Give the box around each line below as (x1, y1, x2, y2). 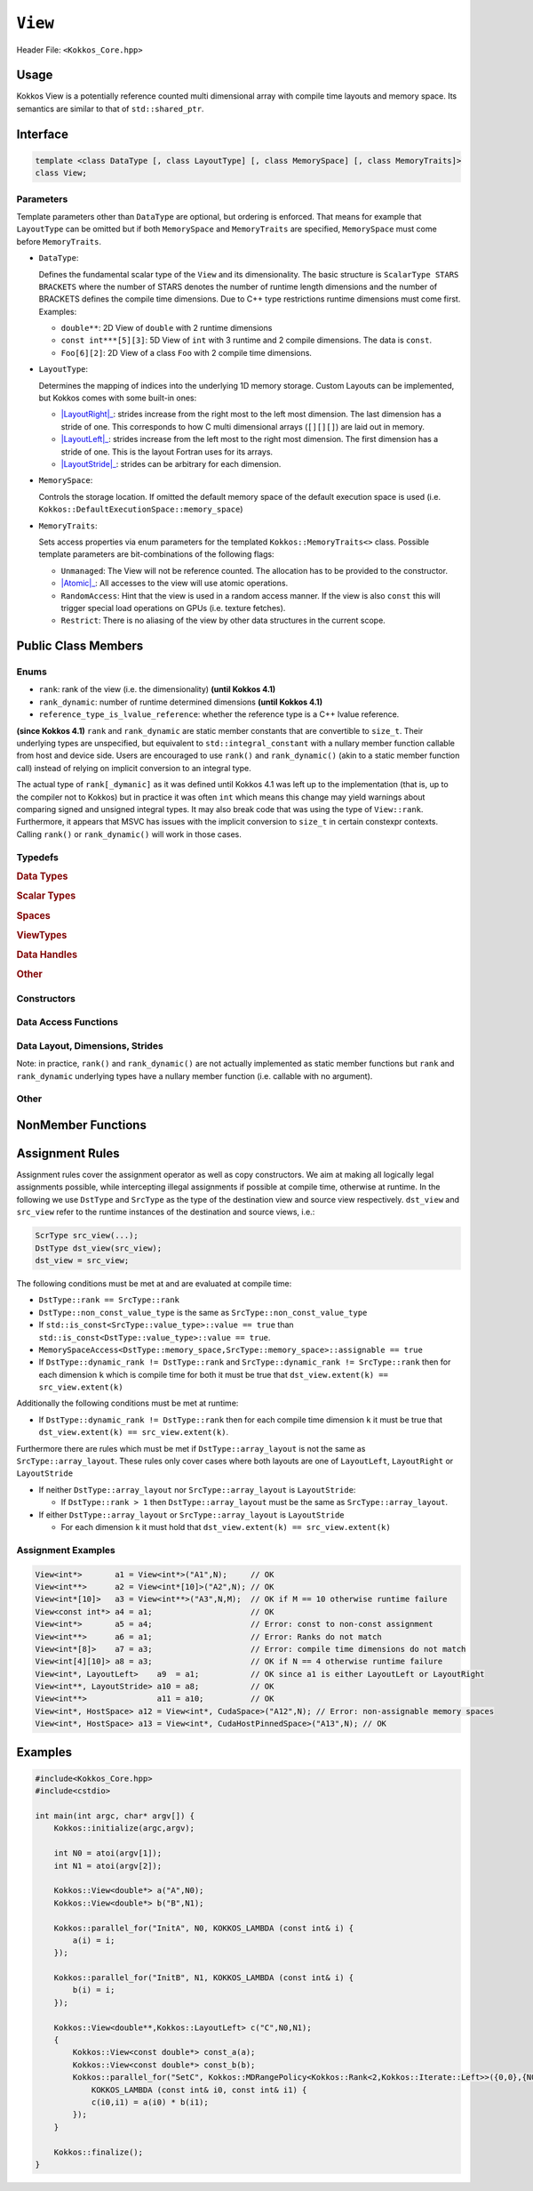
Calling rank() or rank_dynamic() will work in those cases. (16, 828, 242, 840)
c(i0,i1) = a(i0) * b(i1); (91, 2097, 209, 2107)
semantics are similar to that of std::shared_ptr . (16, 103, 204, 114)
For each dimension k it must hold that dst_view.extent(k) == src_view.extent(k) (60, 1522, 391, 1532)
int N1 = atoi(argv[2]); (53, 1860, 163, 1871)
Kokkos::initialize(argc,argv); (53, 1824, 195, 1833)
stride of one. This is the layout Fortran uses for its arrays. (60, 446, 274, 457)
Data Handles (16, 948, 78, 961)
